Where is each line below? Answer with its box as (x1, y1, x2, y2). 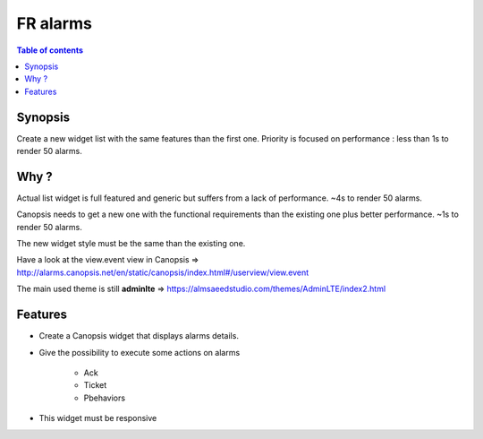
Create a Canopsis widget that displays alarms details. (38, 331, 239, 341)
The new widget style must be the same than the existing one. (16, 238, 246, 249)
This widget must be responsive (38, 413, 157, 424)
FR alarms (16, 13, 93, 33)
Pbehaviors (83, 392, 125, 403)
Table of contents (16, 45, 84, 56)
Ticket (83, 380, 107, 391)
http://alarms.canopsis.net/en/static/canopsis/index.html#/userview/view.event (16, 267, 309, 278)
